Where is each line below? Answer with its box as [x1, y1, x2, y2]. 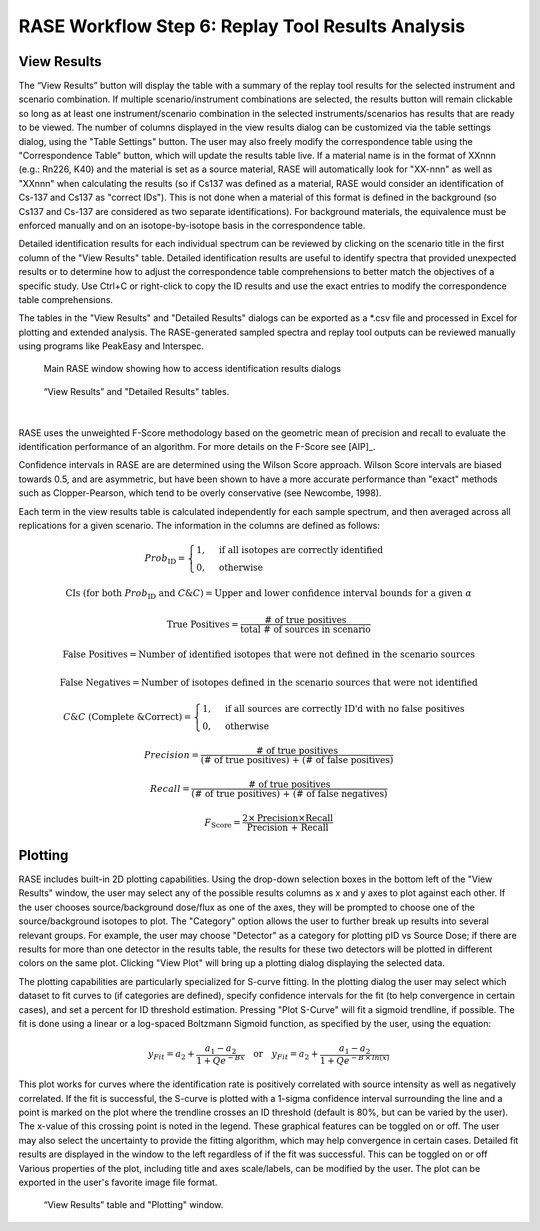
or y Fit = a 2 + [253, 1048, 319, 1062]
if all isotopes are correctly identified [218, 545, 384, 556]
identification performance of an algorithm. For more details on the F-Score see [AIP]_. [18, 441, 376, 453]
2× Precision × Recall [241, 812, 334, 824]
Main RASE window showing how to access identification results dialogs [43, 363, 342, 375]
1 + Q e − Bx [196, 1053, 245, 1066]
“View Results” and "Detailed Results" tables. [43, 385, 230, 397]
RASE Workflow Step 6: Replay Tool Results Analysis [18, 15, 465, 37]
